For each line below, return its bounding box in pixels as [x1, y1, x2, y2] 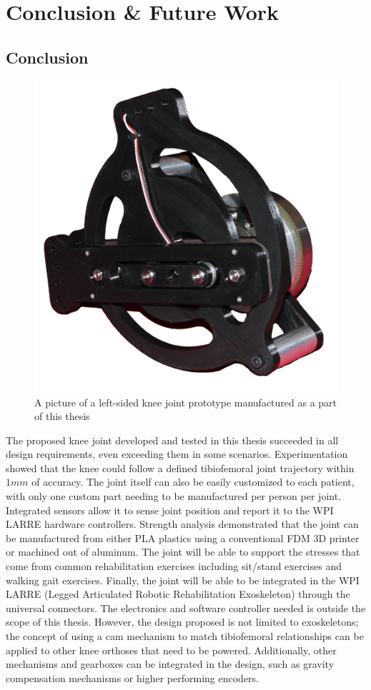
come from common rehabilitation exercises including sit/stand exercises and [6, 559, 342, 574]
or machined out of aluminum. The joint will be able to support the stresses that [6, 544, 360, 559]
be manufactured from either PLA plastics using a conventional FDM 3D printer [6, 530, 360, 545]
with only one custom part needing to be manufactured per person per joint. [6, 489, 341, 504]
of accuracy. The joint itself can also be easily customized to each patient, [31, 474, 355, 489]
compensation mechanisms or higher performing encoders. [6, 670, 259, 685]
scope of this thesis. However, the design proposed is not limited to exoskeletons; [6, 614, 359, 629]
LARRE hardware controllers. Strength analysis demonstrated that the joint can [6, 516, 359, 531]
